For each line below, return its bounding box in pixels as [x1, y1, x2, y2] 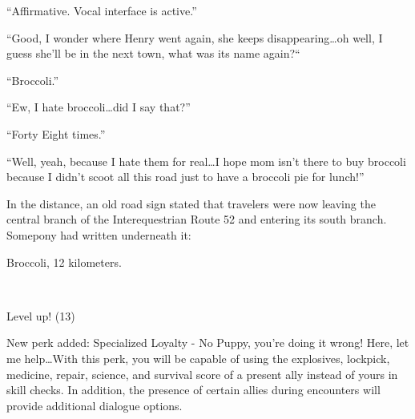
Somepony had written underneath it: [6, 226, 191, 243]
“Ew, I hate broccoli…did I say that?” [6, 99, 191, 115]
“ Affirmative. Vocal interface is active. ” [6, 2, 197, 18]
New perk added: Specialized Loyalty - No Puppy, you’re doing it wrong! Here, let [6, 334, 409, 351]
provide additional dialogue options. [6, 397, 183, 413]
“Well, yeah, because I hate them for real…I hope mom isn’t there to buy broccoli [6, 152, 406, 169]
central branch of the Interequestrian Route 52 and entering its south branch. [6, 211, 387, 228]
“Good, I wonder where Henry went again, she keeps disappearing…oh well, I [6, 29, 383, 46]
